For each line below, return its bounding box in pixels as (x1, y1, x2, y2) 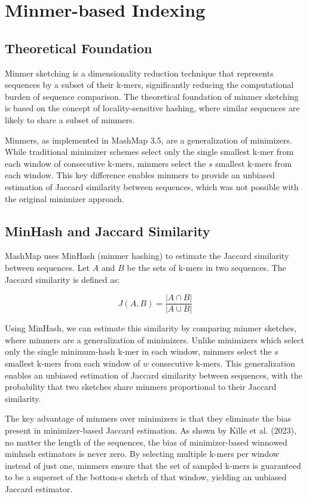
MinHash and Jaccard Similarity (5, 221, 210, 240)
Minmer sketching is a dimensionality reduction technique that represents (5, 66, 274, 79)
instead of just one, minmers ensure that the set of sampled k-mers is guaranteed (5, 459, 301, 471)
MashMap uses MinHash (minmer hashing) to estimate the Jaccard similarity (5, 249, 289, 262)
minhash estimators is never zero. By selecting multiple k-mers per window (5, 447, 279, 460)
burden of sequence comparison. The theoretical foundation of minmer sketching (5, 90, 299, 102)
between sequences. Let (5, 261, 90, 273)
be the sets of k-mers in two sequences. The (127, 261, 286, 273)
